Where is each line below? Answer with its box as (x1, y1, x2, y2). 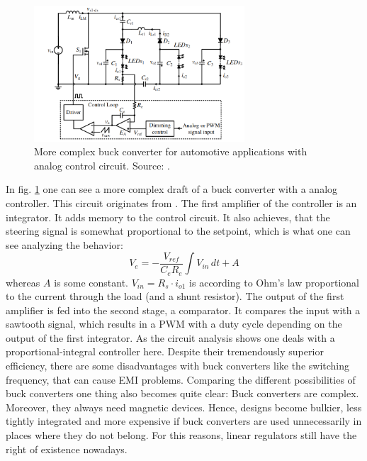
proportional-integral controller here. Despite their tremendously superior (6, 344, 324, 359)
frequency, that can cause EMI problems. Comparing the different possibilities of (6, 372, 356, 387)
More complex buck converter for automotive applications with (34, 144, 307, 159)
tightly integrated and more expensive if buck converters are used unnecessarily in (6, 413, 362, 428)
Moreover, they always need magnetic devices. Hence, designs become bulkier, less (6, 399, 362, 414)
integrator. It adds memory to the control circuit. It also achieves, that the (6, 209, 330, 224)
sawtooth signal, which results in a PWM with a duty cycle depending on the (6, 316, 342, 331)
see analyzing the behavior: (6, 237, 123, 252)
